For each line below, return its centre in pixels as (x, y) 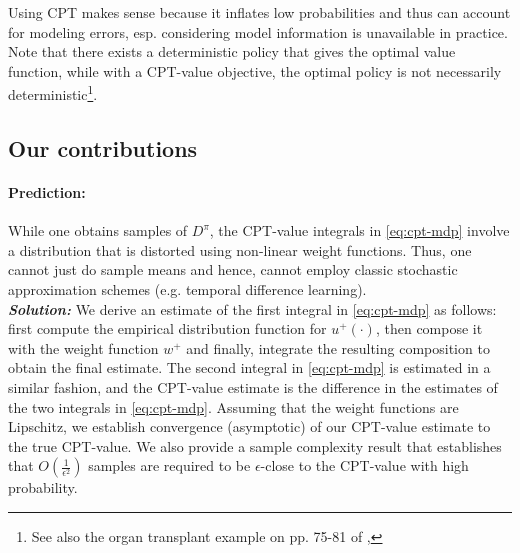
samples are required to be (169, 465)
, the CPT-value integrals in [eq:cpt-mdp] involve (359, 230)
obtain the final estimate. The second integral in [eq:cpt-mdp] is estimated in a (249, 367)
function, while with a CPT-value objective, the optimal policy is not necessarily (255, 70)
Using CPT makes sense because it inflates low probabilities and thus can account (259, 12)
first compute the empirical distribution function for (167, 328)
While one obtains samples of (98, 230)
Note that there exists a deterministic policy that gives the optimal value (232, 51)
